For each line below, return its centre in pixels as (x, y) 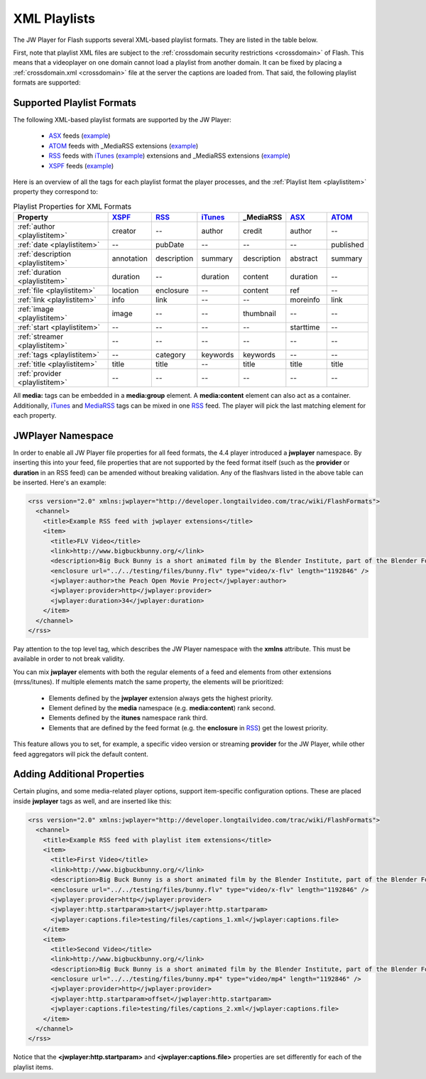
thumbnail (259, 314)
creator (124, 231)
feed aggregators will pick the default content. (81, 754)
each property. (35, 415)
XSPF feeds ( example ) (81, 166)
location (125, 291)
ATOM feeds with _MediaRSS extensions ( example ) (124, 146)
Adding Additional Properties (79, 774)
